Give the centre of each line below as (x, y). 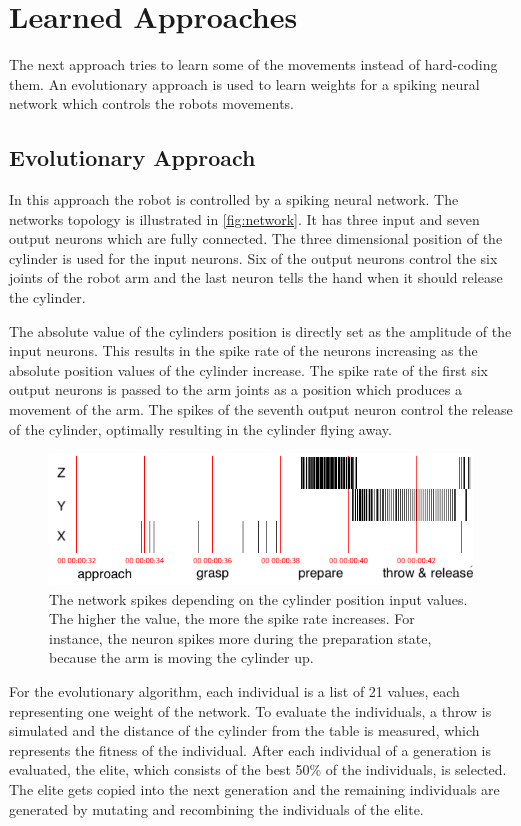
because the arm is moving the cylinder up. (181, 657)
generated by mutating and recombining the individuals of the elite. (216, 808)
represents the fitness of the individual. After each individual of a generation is (250, 749)
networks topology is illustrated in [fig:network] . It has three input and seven (244, 218)
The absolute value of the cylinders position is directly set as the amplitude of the (260, 330)
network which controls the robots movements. (151, 103)
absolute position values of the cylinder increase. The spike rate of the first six (249, 369)
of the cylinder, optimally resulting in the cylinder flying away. (200, 428)
